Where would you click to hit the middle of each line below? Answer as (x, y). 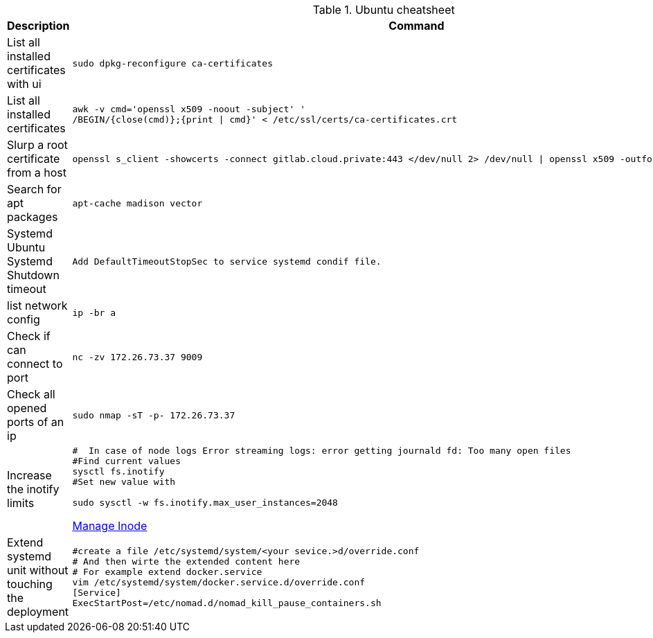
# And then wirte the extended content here (186, 561)
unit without (38, 570)
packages (33, 217)
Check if (29, 336)
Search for (34, 189)
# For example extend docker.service (167, 572)
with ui (24, 84)
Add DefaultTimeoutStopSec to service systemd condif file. (227, 261)
